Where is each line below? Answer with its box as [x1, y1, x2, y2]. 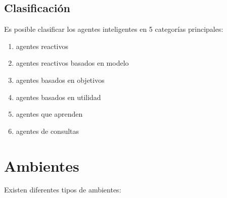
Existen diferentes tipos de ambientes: [4, 184, 121, 195]
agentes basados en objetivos [16, 74, 105, 85]
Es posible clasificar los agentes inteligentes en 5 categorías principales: [4, 24, 223, 34]
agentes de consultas [16, 125, 79, 136]
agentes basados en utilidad [16, 91, 101, 102]
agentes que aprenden [16, 109, 83, 119]
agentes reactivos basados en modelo [16, 58, 129, 68]
